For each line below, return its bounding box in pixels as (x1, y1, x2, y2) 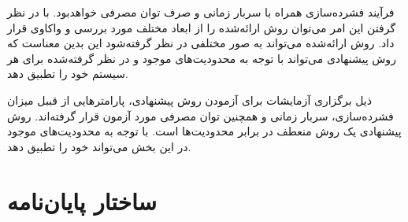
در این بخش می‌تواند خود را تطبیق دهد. (7, 138, 191, 154)
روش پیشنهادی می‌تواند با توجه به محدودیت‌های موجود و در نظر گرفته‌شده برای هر (7, 50, 396, 66)
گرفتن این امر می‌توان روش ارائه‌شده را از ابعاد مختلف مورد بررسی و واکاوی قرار (7, 19, 396, 35)
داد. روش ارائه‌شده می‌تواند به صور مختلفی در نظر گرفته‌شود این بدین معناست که (7, 35, 395, 51)
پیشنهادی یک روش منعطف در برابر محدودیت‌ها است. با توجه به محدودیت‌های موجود (7, 123, 402, 139)
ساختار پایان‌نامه (7, 184, 158, 216)
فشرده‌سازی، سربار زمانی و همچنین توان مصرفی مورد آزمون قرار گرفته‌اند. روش (7, 107, 394, 124)
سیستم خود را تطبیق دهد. (7, 65, 128, 82)
